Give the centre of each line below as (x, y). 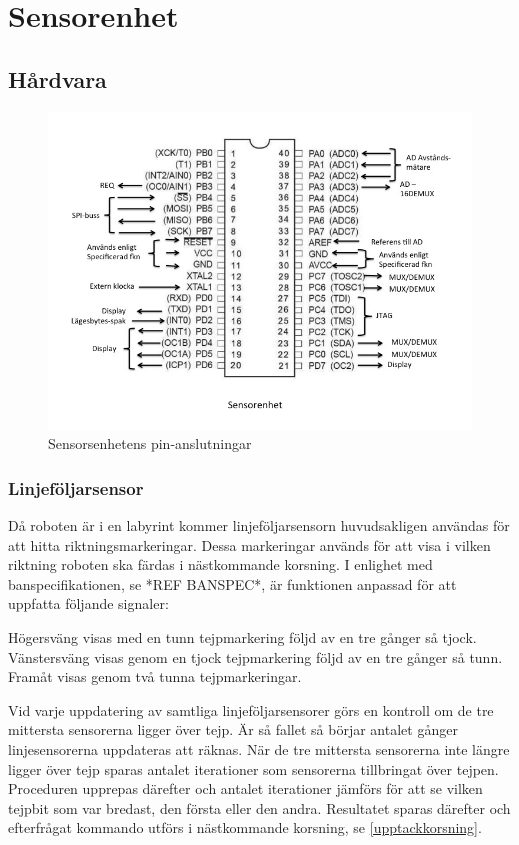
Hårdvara (57, 78)
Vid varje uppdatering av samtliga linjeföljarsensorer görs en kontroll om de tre (251, 709)
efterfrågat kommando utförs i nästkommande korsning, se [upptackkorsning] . (245, 827)
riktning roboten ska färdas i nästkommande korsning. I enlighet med (220, 564)
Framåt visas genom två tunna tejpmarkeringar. (155, 676)
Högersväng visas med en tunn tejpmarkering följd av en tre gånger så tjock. (242, 636)
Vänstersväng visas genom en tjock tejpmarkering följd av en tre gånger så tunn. (255, 656)
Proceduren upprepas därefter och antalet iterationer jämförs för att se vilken (245, 788)
